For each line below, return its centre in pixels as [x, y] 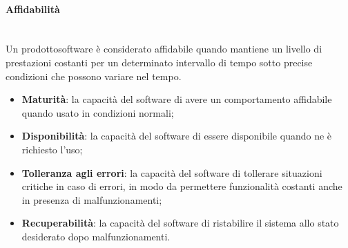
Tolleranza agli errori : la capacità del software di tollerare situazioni [172, 172]
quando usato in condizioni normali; [98, 112]
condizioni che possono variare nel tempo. [94, 76]
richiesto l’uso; [52, 149]
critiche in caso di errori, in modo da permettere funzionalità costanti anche [182, 186]
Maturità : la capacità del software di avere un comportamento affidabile [177, 99]
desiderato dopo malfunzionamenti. [96, 236]
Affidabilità [33, 9]
